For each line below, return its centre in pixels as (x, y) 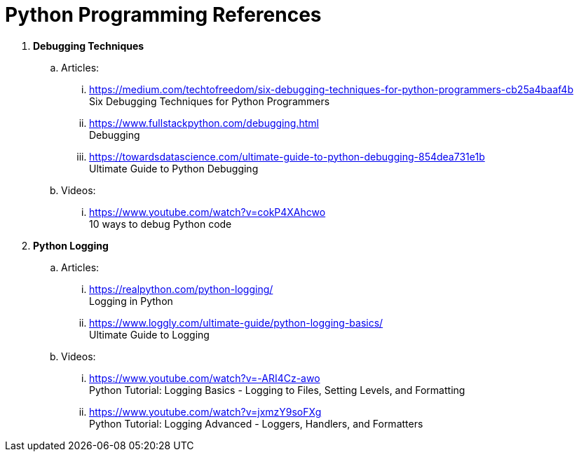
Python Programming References (163, 15)
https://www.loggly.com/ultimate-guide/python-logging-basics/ (236, 322)
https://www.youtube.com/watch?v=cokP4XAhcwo (207, 212)
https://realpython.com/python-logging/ (181, 289)
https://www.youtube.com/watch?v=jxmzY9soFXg (205, 411)
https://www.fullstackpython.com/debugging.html (204, 123)
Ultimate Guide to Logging (149, 334)
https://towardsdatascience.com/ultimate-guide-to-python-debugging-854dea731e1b (287, 156)
